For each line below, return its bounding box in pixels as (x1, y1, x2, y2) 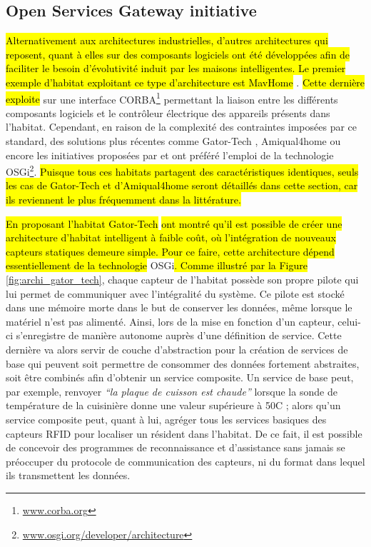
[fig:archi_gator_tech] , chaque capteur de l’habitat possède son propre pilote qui (6, 272, 359, 287)
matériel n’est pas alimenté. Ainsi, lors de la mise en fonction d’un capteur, (6, 313, 335, 328)
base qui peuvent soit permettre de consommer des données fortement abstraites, (6, 356, 360, 371)
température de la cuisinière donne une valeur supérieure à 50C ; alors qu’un (6, 398, 341, 413)
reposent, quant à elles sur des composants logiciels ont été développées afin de (6, 46, 350, 61)
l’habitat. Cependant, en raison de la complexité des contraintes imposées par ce (6, 119, 357, 134)
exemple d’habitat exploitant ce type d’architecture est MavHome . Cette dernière (6, 74, 365, 89)
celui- (337, 313, 361, 328)
